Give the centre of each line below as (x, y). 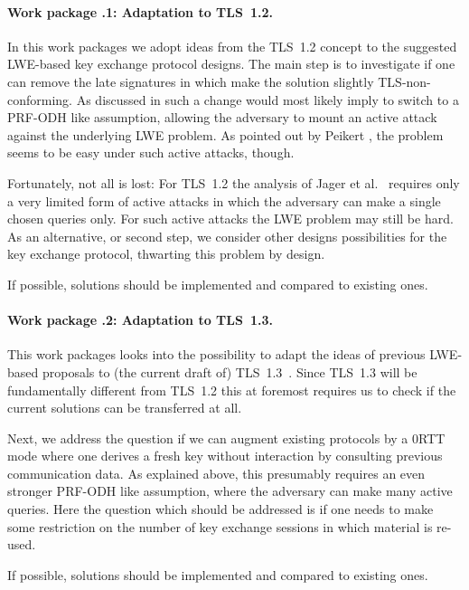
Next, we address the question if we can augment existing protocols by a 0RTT (226, 438)
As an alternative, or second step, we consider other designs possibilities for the (227, 236)
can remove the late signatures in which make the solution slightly (191, 81)
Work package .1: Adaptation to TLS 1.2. (140, 11)
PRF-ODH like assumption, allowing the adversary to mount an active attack (222, 117)
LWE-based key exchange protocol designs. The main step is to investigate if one (231, 64)
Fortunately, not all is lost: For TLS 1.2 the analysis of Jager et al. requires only (234, 182)
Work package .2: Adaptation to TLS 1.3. (140, 320)
